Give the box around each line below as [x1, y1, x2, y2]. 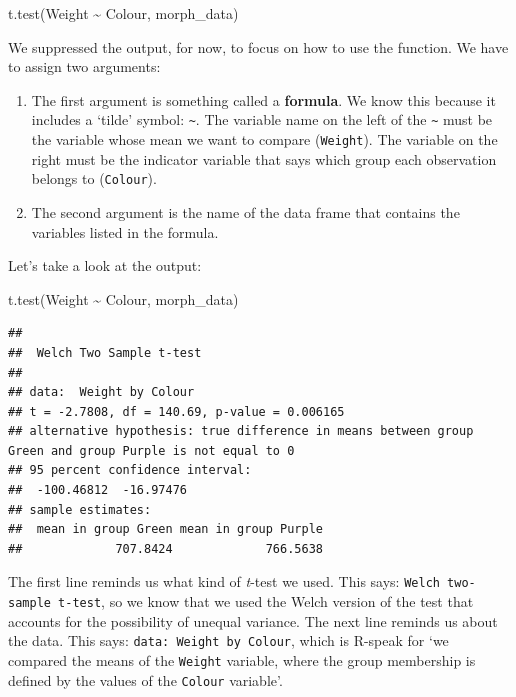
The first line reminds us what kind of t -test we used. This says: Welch [8, 571, 440, 592]
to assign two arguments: [8, 56, 161, 77]
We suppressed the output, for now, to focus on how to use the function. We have [8, 36, 509, 57]
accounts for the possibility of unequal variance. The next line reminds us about [8, 610, 498, 631]
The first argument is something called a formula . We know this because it [31, 89, 496, 110]
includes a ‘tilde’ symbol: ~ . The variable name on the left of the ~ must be [31, 109, 493, 130]
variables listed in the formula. [31, 221, 219, 242]
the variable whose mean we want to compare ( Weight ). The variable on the [31, 129, 498, 150]
